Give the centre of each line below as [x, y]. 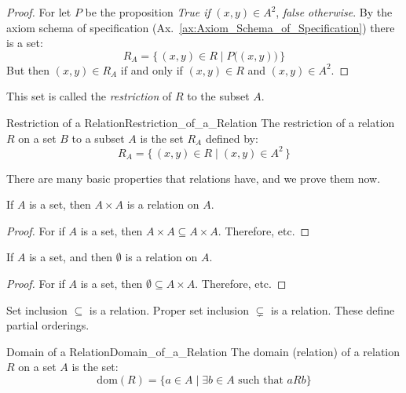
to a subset [98, 138]
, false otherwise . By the [334, 12]
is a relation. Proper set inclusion [169, 309]
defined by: [232, 138]
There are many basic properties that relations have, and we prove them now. [194, 178]
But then [28, 69]
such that [261, 380]
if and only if [152, 69]
